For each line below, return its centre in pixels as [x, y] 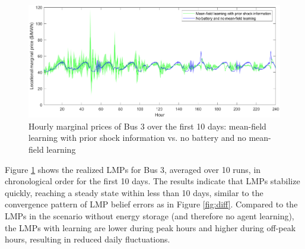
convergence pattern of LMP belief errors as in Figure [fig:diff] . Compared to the [151, 204]
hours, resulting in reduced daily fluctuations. [88, 239]
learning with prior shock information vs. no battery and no [137, 138]
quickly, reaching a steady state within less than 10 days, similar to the [134, 192]
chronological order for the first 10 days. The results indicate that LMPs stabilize [152, 181]
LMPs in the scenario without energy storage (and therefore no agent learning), [150, 215]
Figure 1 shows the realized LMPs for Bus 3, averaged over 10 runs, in [133, 169]
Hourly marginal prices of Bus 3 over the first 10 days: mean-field [147, 126]
